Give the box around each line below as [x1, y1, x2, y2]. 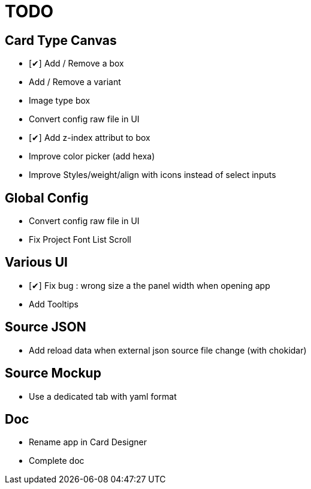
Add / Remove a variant [29, 77, 121, 87]
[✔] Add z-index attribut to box [29, 132, 150, 143]
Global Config [5, 190, 89, 206]
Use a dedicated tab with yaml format [29, 391, 177, 402]
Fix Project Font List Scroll [29, 234, 131, 245]
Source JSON [5, 319, 86, 335]
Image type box [29, 95, 90, 106]
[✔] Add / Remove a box [29, 58, 124, 69]
